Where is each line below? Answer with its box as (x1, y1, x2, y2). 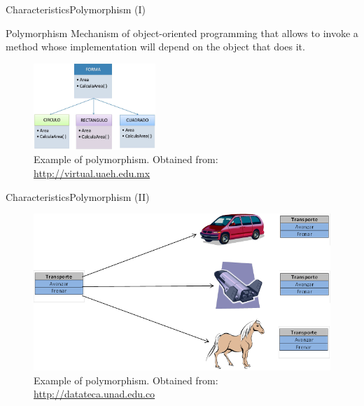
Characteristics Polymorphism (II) (6, 189, 150, 204)
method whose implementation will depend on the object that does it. (6, 39, 305, 54)
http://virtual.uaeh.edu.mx (34, 166, 150, 181)
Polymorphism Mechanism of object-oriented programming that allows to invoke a (6, 25, 358, 40)
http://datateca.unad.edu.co (34, 386, 155, 401)
